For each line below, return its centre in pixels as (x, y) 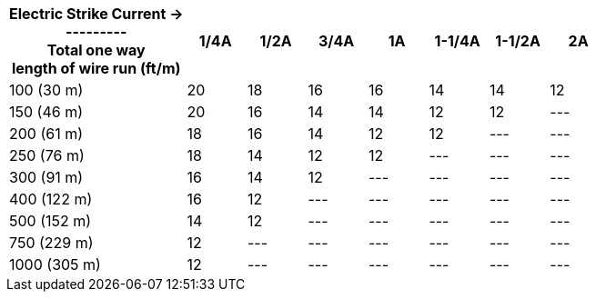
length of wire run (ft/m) (96, 68)
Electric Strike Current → (96, 14)
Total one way (96, 50)
